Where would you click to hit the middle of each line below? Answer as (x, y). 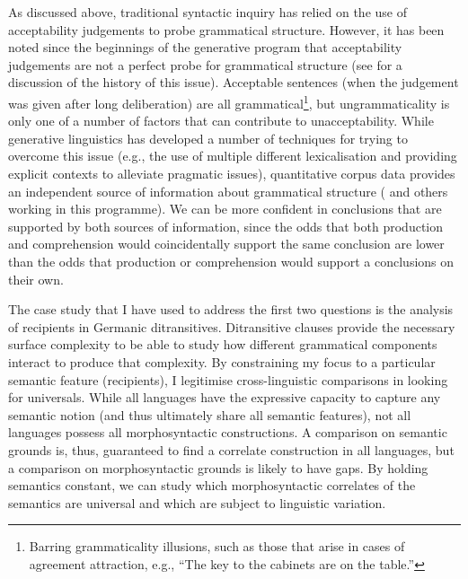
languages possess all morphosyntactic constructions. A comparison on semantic (228, 432)
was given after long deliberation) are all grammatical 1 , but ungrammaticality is (229, 101)
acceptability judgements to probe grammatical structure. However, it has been (226, 29)
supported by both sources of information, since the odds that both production (226, 226)
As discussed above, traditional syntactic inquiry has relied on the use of (208, 12)
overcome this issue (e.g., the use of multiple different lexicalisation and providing (233, 156)
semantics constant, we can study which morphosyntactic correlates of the (212, 485)
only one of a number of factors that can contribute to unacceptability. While (221, 121)
